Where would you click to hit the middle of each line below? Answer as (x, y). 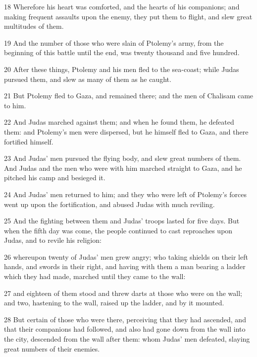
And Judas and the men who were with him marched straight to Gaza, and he (123, 168)
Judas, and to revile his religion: (53, 240)
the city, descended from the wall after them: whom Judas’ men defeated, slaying (127, 339)
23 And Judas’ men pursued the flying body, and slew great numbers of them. (123, 158)
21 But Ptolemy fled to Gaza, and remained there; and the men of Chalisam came (129, 96)
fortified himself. (29, 141)
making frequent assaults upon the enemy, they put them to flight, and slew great (128, 16)
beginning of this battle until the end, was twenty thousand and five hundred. (122, 52)
